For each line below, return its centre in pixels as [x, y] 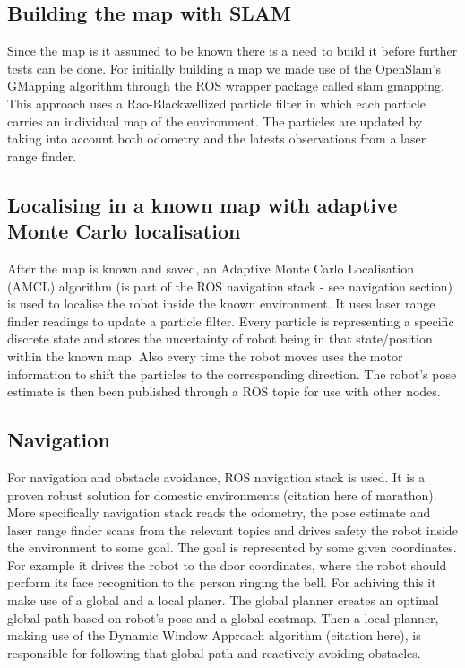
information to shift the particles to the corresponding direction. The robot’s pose [232, 373]
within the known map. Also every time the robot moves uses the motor [205, 356]
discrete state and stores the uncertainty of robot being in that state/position [220, 338]
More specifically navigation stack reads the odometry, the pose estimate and [219, 512]
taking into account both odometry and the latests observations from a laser [217, 139]
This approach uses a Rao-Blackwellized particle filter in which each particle [217, 103]
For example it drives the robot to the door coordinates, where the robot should [227, 564]
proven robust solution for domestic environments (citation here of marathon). [222, 494]
